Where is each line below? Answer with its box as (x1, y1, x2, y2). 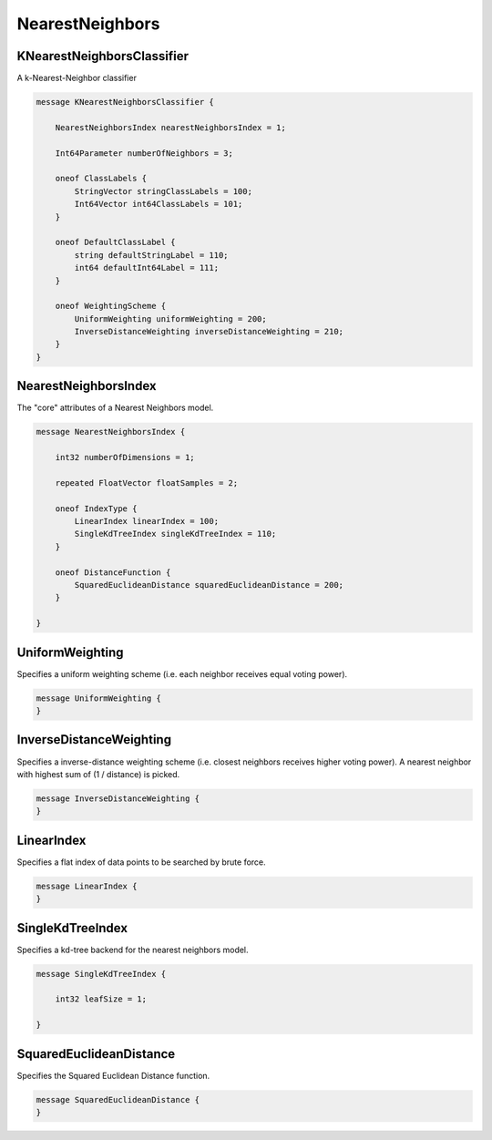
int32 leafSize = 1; (55, 994, 148, 1004)
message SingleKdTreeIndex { (36, 969, 167, 979)
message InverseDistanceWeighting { (36, 793, 200, 804)
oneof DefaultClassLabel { (55, 237, 177, 248)
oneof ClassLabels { (55, 173, 148, 184)
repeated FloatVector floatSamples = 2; (55, 478, 239, 488)
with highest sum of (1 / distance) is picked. (16, 768, 180, 779)
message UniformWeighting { (36, 693, 161, 704)
